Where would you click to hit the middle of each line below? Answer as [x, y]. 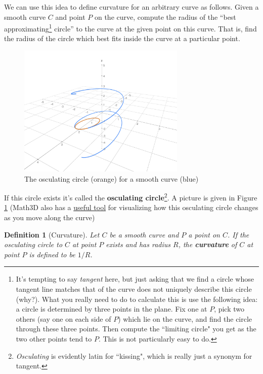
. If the [238, 234]
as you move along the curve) [50, 217]
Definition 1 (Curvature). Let [52, 234]
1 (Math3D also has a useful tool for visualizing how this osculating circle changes [131, 207]
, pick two [229, 309]
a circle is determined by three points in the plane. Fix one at [112, 309]
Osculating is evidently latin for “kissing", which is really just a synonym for [134, 355]
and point [70, 16]
